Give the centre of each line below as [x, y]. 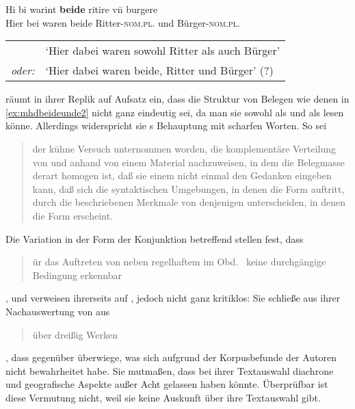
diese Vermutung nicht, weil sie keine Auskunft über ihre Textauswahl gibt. [163, 397]
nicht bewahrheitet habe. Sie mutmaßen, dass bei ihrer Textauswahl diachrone [170, 370]
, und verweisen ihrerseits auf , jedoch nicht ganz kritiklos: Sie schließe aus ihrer [173, 298]
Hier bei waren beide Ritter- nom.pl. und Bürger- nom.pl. [123, 22]
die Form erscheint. [73, 215]
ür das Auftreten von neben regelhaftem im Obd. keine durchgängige [179, 262]
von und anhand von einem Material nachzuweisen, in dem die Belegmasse [188, 162]
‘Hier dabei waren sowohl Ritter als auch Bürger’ [163, 51]
